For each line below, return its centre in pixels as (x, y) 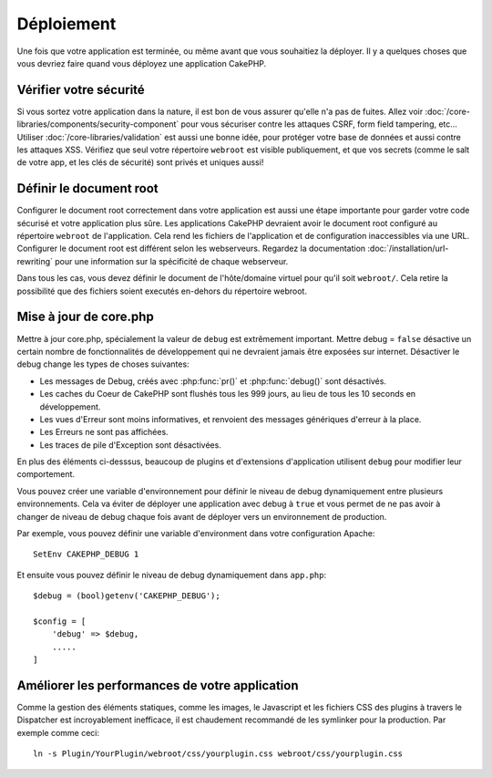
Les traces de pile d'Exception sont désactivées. (131, 445)
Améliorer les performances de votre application (158, 685)
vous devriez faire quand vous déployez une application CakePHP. (142, 63)
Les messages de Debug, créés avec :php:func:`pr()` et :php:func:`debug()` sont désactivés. (213, 381)
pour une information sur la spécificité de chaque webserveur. (172, 261)
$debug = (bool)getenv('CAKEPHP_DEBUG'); (127, 596)
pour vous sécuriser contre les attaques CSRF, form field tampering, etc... (319, 124)
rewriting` (35, 261)
